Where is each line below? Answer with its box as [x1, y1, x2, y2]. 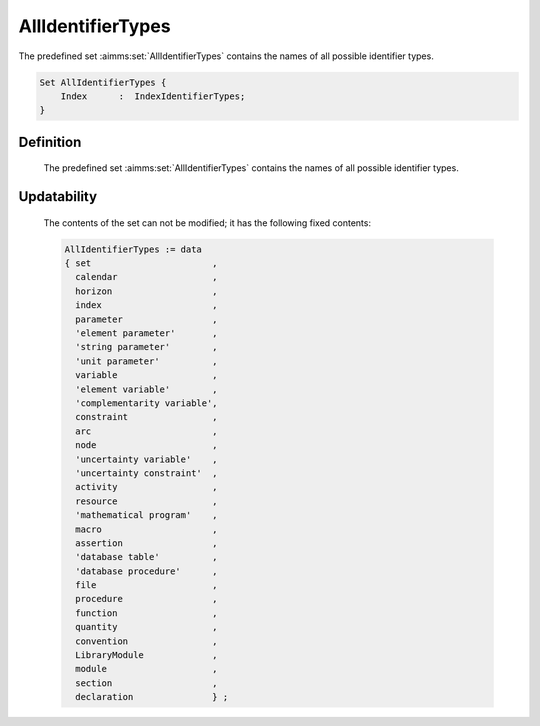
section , [75, 677, 219, 689]
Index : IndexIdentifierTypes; [60, 90, 246, 102]
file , [75, 580, 219, 591]
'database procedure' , [75, 565, 219, 577]
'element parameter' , [75, 328, 219, 339]
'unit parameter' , [75, 355, 219, 367]
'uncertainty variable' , [75, 453, 219, 465]
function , [75, 607, 219, 619]
